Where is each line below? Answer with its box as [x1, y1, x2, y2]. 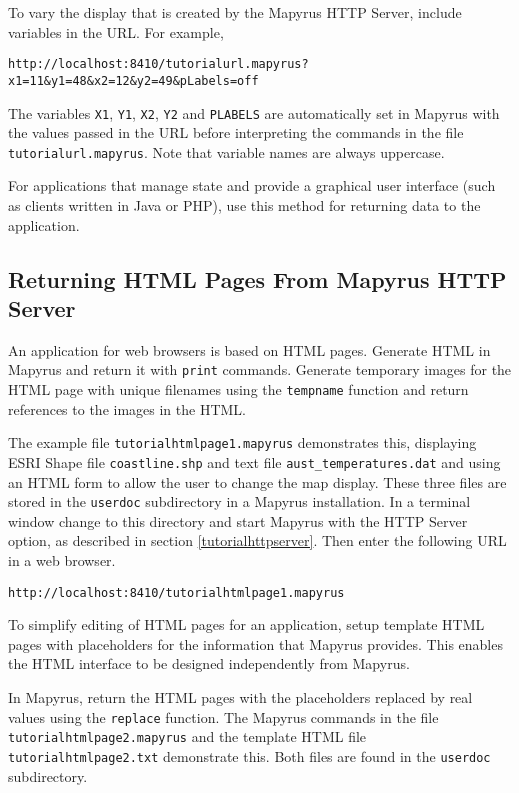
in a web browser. [8, 550, 116, 571]
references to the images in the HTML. [8, 398, 246, 419]
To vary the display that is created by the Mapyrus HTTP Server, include [8, 2, 462, 22]
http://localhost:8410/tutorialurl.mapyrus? [8, 57, 309, 72]
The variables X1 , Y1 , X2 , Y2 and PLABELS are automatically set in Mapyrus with [8, 102, 500, 123]
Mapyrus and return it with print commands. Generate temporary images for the [8, 359, 512, 380]
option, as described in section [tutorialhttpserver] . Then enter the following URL [8, 530, 507, 551]
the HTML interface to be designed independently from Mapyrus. [8, 653, 410, 674]
